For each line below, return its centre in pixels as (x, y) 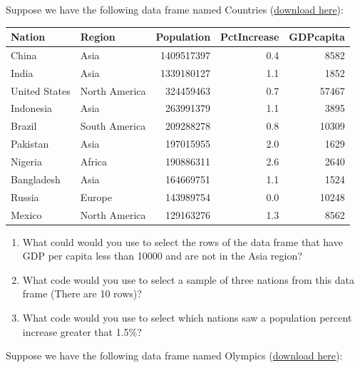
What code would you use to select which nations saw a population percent (187, 317)
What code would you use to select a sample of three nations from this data (188, 279)
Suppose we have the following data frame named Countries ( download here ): (175, 9)
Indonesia (32, 108)
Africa (94, 161)
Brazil (24, 126)
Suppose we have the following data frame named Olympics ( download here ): (174, 356)
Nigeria (26, 161)
